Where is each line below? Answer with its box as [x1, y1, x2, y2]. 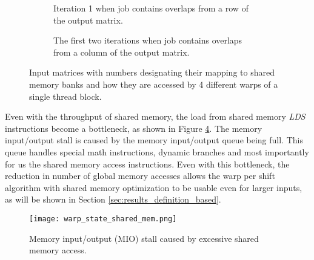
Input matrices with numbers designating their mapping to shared [29, 66, 275, 79]
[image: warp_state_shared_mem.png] [29, 214, 177, 223]
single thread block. [29, 89, 102, 102]
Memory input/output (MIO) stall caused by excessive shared [29, 232, 259, 244]
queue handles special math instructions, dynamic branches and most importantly [5, 145, 309, 158]
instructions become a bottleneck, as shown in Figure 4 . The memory [5, 122, 262, 134]
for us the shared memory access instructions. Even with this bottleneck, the [5, 157, 290, 170]
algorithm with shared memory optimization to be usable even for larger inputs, [5, 181, 302, 193]
